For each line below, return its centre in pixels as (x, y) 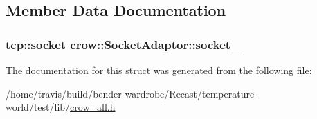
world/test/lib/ (38, 107)
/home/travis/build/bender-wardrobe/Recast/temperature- (132, 93)
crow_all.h (93, 107)
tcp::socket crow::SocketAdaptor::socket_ (123, 44)
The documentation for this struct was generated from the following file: (159, 70)
